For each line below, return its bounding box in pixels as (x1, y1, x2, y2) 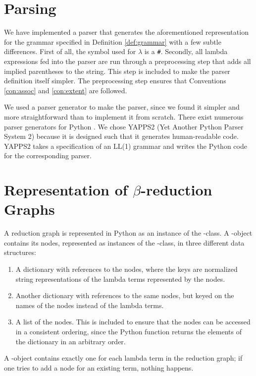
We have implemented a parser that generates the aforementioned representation (4, 27, 249, 37)
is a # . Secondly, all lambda (144, 46, 228, 57)
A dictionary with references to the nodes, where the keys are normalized (15, 264, 238, 274)
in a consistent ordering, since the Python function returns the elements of (15, 326, 242, 336)
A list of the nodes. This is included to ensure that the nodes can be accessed (15, 316, 251, 327)
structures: (4, 247, 36, 257)
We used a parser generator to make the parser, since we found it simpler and (4, 102, 240, 112)
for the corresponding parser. (4, 150, 92, 161)
